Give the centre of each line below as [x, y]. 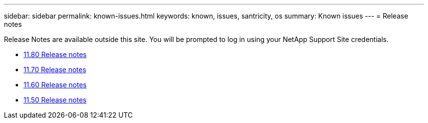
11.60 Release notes [55, 85]
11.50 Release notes [55, 100]
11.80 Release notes [55, 54]
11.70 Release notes [55, 70]
